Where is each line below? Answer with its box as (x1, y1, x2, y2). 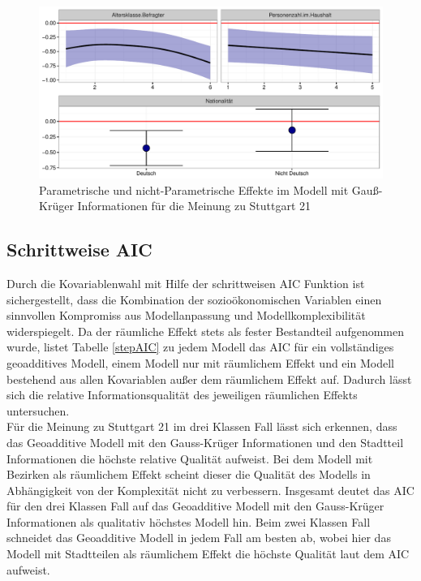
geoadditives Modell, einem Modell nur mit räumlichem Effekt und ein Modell (6, 354, 394, 371)
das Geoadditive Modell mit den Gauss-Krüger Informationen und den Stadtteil (6, 433, 404, 450)
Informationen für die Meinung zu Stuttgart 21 (77, 197, 311, 214)
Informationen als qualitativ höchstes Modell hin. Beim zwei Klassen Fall (6, 513, 371, 530)
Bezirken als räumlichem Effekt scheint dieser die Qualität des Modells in (6, 466, 371, 483)
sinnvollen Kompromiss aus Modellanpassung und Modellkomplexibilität (6, 307, 366, 324)
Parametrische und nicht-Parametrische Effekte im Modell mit (39, 181, 349, 198)
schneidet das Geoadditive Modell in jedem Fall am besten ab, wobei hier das (6, 529, 391, 546)
